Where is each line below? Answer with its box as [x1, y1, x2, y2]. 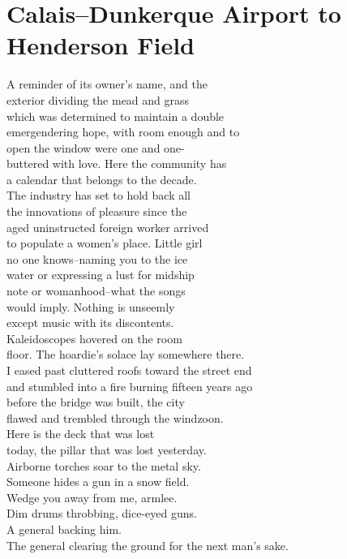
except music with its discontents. [6, 314, 174, 331]
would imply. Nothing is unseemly [6, 298, 175, 315]
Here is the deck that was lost [6, 425, 155, 442]
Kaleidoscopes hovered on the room [6, 329, 182, 346]
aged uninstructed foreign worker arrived [6, 218, 209, 235]
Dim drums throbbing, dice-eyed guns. [6, 505, 197, 522]
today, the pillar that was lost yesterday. [6, 441, 207, 458]
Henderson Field [6, 28, 195, 62]
